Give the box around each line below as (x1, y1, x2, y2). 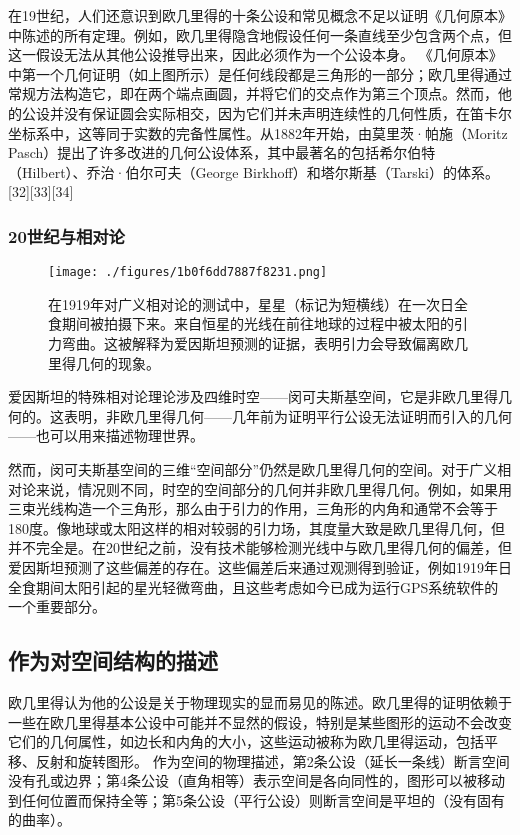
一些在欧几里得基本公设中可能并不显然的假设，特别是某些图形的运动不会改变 (8, 711, 512, 732)
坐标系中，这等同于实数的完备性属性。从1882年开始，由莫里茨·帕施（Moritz (8, 122, 508, 143)
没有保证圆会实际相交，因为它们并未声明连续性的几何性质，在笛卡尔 (63, 102, 512, 123)
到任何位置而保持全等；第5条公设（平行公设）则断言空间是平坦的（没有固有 (8, 789, 505, 810)
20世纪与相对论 (8, 223, 125, 248)
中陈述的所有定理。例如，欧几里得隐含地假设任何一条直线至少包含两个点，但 (8, 24, 512, 45)
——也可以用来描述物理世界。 (8, 425, 204, 446)
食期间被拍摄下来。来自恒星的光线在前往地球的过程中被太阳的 (48, 313, 454, 334)
